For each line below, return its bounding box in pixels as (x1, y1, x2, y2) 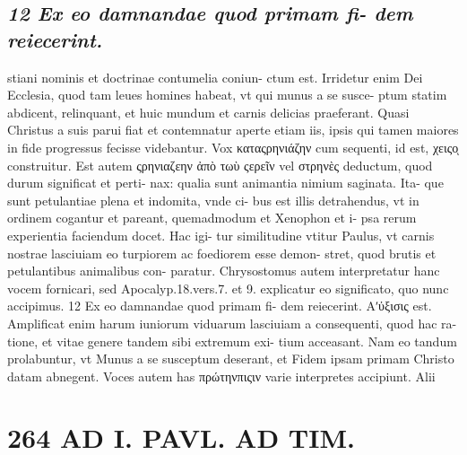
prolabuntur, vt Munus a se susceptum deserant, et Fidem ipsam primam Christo (7, 349, 454, 368)
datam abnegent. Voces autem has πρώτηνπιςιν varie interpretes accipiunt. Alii (7, 366, 436, 385)
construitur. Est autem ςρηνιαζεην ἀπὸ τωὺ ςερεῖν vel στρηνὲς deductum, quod (7, 155, 433, 174)
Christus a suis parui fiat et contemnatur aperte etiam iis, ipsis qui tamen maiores (7, 120, 459, 139)
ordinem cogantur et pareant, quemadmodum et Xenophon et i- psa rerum (7, 208, 417, 227)
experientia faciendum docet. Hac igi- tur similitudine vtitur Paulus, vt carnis (7, 225, 435, 244)
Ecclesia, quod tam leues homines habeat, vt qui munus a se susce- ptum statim (7, 85, 447, 104)
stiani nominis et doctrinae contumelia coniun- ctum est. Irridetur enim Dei (7, 67, 423, 86)
